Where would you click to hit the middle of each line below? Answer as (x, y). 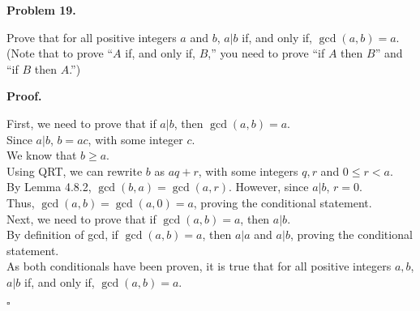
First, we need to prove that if (81, 123)
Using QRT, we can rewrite (75, 170)
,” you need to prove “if (266, 53)
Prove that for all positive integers (92, 37)
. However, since (268, 187)
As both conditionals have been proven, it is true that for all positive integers (199, 266)
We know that (42, 155)
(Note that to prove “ (60, 53)
